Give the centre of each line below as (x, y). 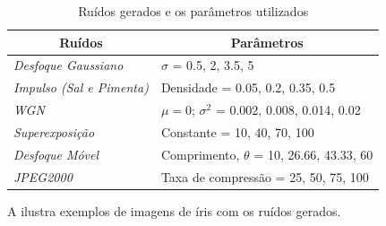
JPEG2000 (43, 176)
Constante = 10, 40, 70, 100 (237, 131)
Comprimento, (200, 154)
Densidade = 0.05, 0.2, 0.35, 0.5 (248, 87)
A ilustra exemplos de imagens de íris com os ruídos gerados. (174, 210)
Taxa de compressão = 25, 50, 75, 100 (265, 176)
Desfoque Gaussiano (69, 65)
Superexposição (54, 131)
